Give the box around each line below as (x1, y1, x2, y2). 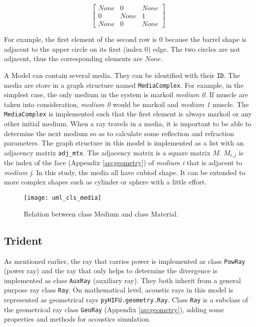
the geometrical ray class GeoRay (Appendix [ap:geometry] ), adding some (4, 304, 224, 314)
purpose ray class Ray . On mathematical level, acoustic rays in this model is (4, 285, 233, 295)
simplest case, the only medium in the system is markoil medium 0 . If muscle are (4, 89, 248, 100)
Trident (4, 232, 43, 248)
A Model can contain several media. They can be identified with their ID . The (4, 70, 240, 80)
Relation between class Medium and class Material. (24, 208, 179, 218)
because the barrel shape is (165, 34, 247, 44)
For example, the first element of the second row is (4, 34, 157, 44)
